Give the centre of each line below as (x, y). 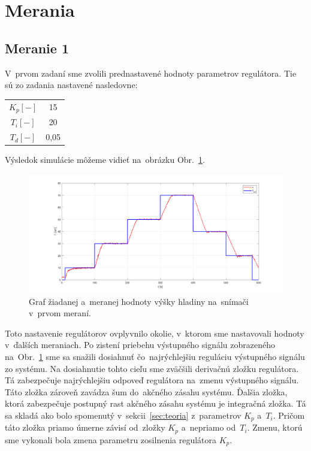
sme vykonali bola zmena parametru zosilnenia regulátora (111, 439)
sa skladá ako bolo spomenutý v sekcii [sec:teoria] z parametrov (123, 415)
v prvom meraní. (60, 313)
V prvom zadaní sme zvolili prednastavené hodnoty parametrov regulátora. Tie (151, 73)
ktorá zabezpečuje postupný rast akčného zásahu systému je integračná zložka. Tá (155, 403)
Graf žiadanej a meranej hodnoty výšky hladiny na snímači (139, 301)
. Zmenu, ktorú (275, 427)
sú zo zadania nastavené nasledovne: (71, 85)
